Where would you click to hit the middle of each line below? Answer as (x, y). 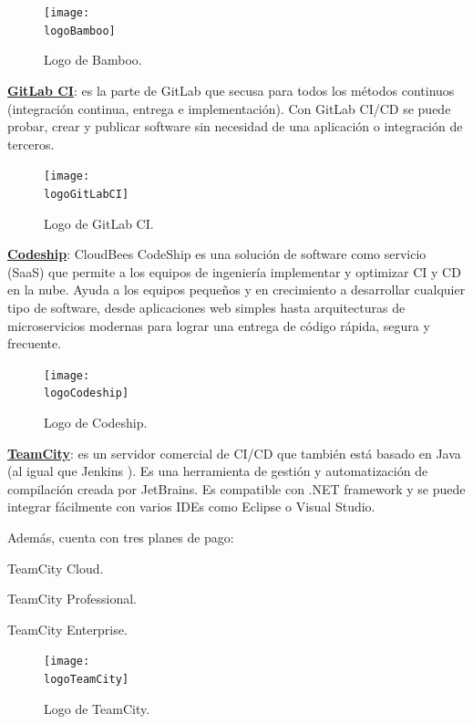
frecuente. (35, 343)
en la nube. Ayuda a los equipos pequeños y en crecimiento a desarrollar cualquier (236, 290)
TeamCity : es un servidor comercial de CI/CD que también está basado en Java (234, 453)
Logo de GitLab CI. (99, 223)
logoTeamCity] (87, 680)
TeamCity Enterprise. (67, 629)
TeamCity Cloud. (56, 568)
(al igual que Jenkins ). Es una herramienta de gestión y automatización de (218, 471)
